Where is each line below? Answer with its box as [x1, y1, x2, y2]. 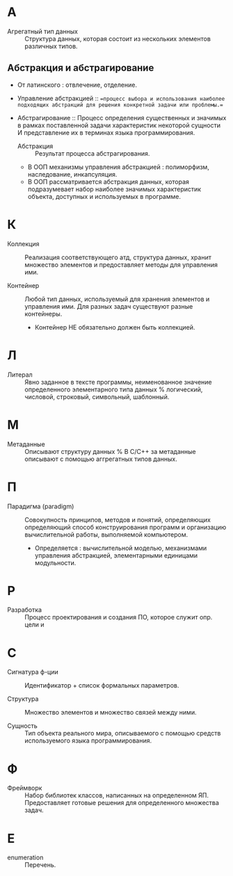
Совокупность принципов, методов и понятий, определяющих [24, 515, 211, 524]
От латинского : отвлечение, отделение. [17, 81, 138, 89]
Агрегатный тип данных [7, 27, 79, 35]
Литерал [7, 370, 33, 379]
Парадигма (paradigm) [7, 502, 74, 510]
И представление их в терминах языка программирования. [17, 128, 195, 136]
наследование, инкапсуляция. [27, 170, 118, 178]
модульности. [34, 558, 77, 567]
